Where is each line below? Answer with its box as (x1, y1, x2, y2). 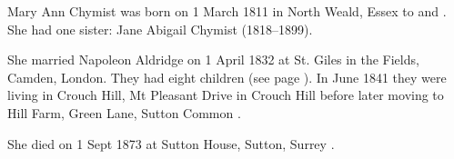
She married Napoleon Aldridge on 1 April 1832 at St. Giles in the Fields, (7, 50, 419, 69)
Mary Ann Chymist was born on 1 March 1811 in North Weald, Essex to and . (7, 2, 447, 20)
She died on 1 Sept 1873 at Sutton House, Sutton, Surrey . (7, 134, 335, 153)
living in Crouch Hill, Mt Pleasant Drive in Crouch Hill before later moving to (7, 85, 444, 104)
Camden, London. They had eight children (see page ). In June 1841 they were (7, 67, 447, 86)
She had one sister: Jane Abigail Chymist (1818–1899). (7, 19, 313, 38)
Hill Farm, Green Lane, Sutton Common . (7, 103, 241, 122)
